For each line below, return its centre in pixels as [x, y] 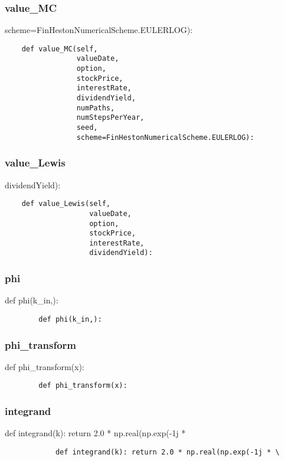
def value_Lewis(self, [66, 204]
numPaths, [96, 108]
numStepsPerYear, [110, 118]
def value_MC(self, [60, 49]
